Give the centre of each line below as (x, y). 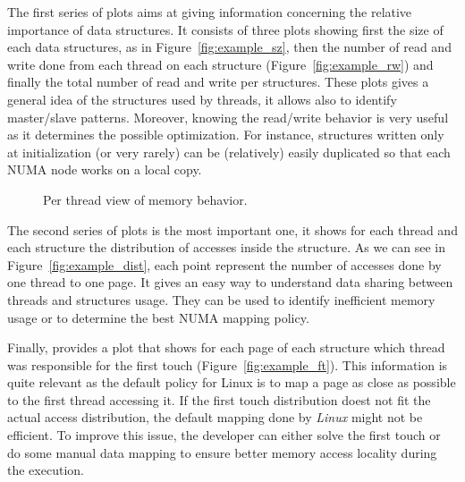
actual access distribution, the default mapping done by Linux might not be (215, 417)
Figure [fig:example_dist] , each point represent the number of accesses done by (224, 264)
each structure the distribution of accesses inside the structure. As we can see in (227, 247)
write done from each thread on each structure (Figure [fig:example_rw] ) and (220, 64)
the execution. (46, 470)
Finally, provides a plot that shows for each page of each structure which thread (226, 347)
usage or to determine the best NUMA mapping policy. (158, 317)
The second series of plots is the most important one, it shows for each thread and (232, 229)
